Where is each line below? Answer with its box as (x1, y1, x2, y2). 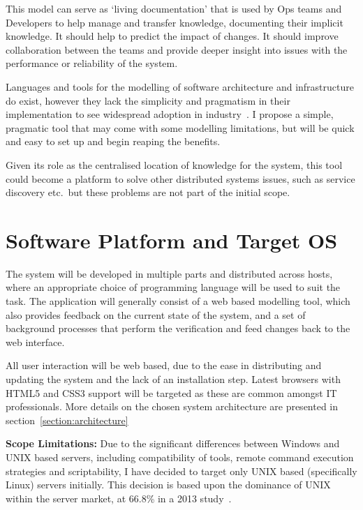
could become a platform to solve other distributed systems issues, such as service (6, 171, 355, 186)
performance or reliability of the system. (6, 56, 178, 70)
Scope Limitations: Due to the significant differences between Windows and (6, 436, 340, 451)
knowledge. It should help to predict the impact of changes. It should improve (6, 29, 339, 43)
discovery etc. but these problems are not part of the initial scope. (6, 185, 290, 200)
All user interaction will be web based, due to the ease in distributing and (6, 358, 322, 373)
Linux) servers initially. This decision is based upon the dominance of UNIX (6, 477, 331, 492)
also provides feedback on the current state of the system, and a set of (6, 307, 306, 322)
